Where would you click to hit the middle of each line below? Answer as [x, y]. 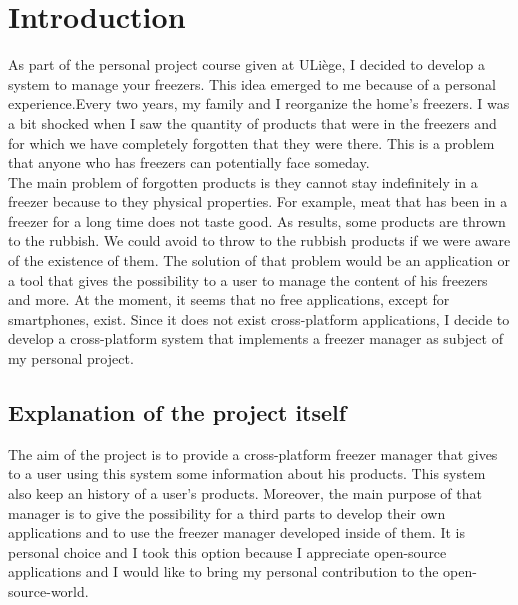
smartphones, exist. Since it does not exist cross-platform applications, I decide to [259, 318]
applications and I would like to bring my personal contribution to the [223, 571]
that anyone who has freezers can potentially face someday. [189, 162]
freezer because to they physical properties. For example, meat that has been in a [258, 201]
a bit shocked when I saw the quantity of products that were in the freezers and [252, 122]
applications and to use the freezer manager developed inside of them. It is [236, 532]
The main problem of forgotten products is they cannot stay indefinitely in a [243, 181]
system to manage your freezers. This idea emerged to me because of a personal [252, 83]
